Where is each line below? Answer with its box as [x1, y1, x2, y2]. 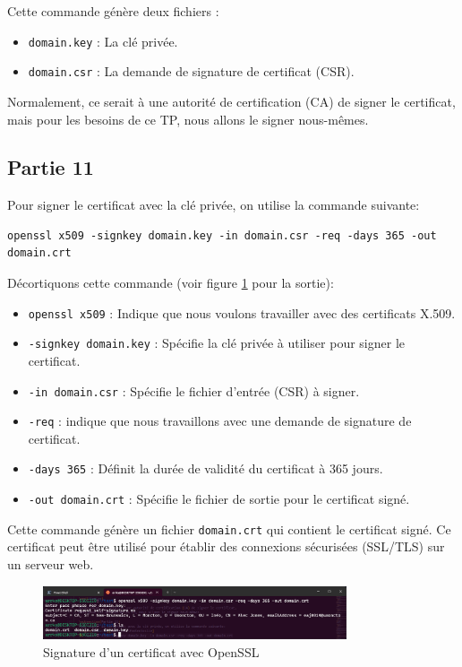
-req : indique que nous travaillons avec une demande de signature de [28, 411, 412, 430]
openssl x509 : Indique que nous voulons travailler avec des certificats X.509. [28, 303, 456, 322]
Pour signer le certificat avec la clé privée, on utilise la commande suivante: [7, 195, 420, 214]
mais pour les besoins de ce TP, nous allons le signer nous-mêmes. [7, 109, 369, 128]
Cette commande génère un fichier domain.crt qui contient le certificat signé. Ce [7, 519, 451, 538]
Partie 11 [7, 153, 94, 181]
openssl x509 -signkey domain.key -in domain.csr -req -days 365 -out [7, 229, 437, 242]
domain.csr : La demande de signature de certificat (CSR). [28, 62, 355, 81]
